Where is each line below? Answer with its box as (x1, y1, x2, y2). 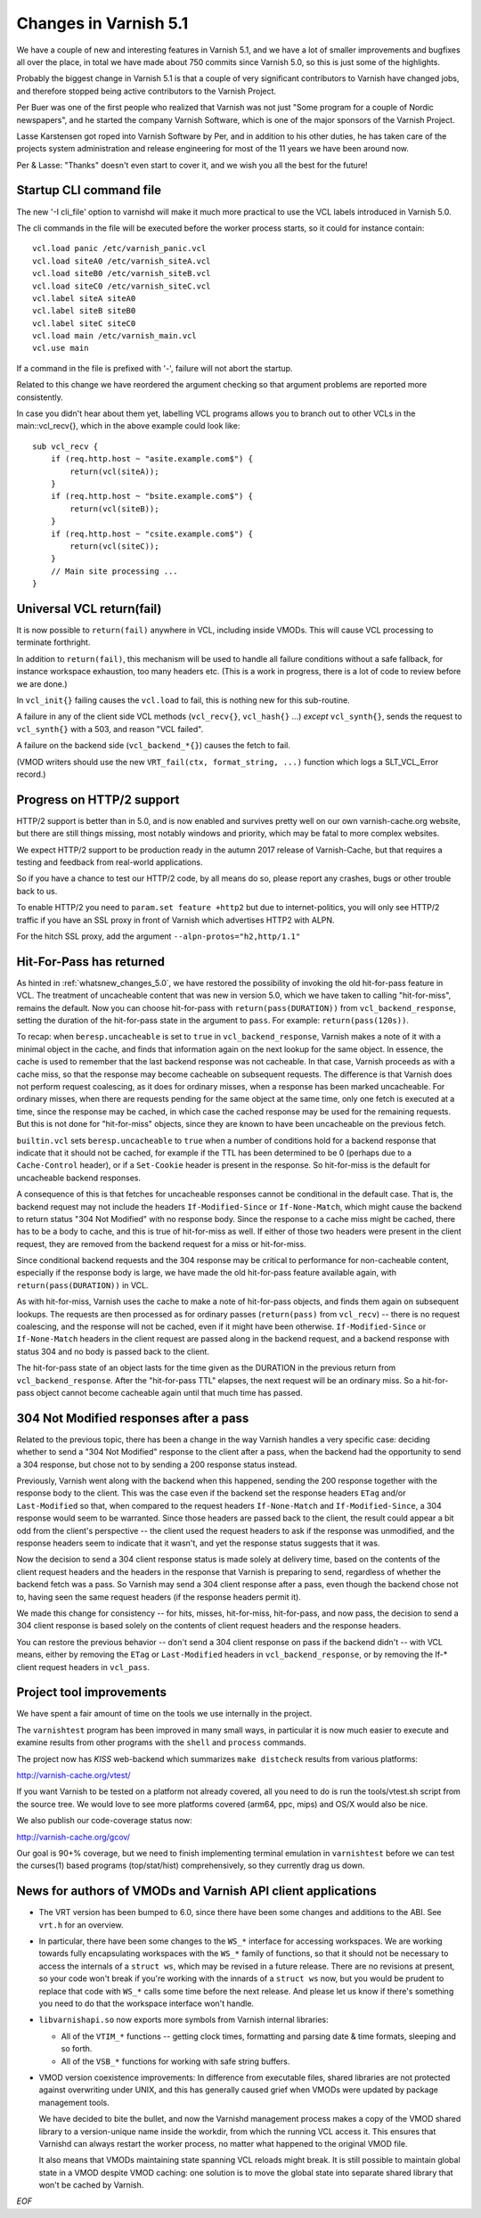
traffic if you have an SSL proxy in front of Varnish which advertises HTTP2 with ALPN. (16, 914, 335, 926)
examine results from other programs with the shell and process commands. (16, 1737, 306, 1748)
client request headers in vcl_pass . (16, 1661, 151, 1672)
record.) (16, 769, 46, 779)
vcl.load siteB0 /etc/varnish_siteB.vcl (32, 268, 211, 279)
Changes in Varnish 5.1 (16, 13, 189, 33)
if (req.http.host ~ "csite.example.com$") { (50, 528, 254, 539)
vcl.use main (32, 343, 89, 354)
